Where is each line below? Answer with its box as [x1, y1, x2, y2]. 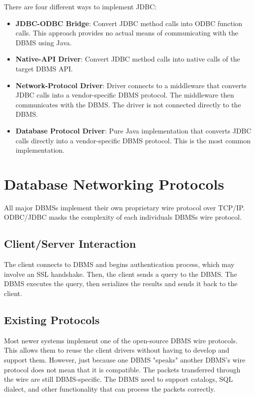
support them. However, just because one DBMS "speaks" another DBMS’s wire [4, 355, 246, 364]
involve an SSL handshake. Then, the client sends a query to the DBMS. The [4, 268, 237, 279]
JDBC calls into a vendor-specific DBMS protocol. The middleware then [15, 90, 234, 100]
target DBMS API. [15, 63, 73, 73]
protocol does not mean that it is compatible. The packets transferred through [4, 364, 241, 374]
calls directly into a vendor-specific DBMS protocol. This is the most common [15, 135, 251, 145]
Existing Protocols [4, 312, 100, 327]
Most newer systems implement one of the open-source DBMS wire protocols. [4, 335, 238, 345]
